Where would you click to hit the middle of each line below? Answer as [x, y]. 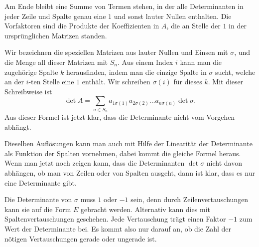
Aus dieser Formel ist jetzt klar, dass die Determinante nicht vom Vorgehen [120, 117]
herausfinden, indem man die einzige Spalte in [136, 72]
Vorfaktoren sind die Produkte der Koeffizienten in [82, 26]
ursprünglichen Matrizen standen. [56, 35]
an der [14, 82]
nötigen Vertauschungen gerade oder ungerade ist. [81, 238]
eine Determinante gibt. [41, 182]
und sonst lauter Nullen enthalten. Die [173, 16]
